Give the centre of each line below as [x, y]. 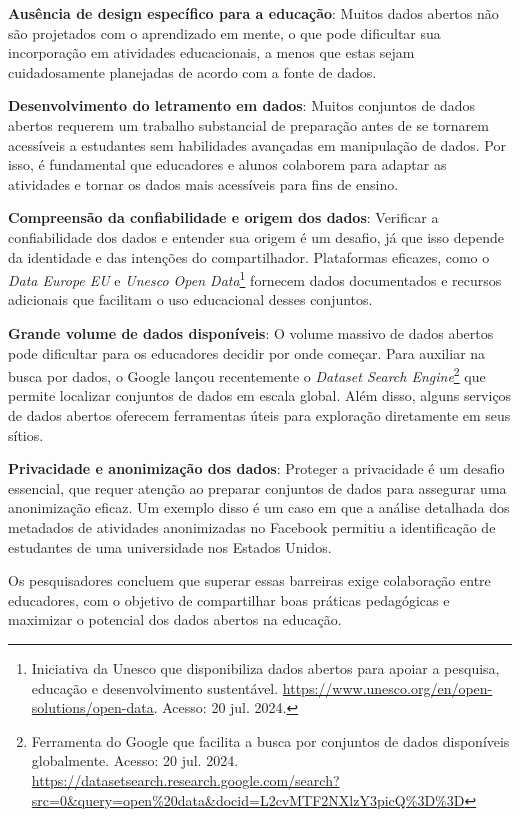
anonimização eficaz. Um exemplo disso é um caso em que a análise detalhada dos [259, 507]
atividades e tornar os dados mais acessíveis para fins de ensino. [203, 183]
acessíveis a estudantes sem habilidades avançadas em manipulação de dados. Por [257, 144]
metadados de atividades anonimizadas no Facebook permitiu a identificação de [252, 526]
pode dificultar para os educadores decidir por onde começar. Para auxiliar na [247, 352]
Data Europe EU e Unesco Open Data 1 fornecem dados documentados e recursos [255, 278]
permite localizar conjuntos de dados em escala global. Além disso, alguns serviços [260, 395]
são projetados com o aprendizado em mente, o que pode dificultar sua [224, 32]
